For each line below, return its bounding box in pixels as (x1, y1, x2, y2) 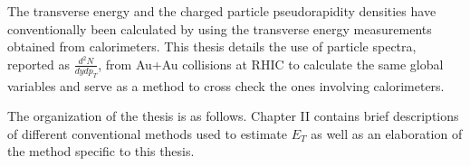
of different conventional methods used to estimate (7, 124, 288, 143)
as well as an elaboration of (311, 124, 463, 143)
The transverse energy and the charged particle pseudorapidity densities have (7, 2, 436, 20)
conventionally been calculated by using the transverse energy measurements (7, 19, 432, 38)
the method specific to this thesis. (7, 142, 195, 161)
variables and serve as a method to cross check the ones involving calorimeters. (7, 76, 445, 95)
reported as (7, 54, 70, 73)
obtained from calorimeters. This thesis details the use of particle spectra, (7, 37, 417, 56)
